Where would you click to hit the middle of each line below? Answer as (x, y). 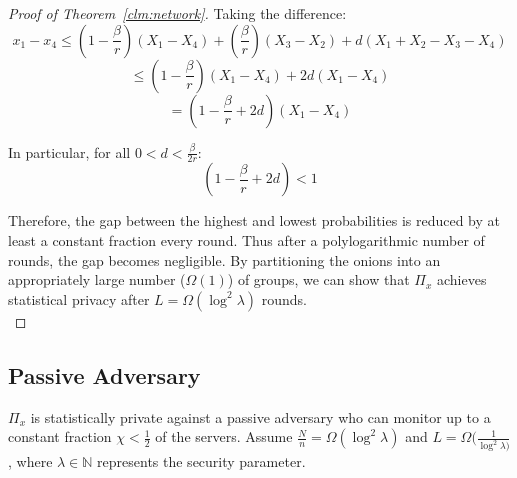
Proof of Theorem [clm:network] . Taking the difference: (177, 13)
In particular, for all (69, 151)
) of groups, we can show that (318, 279)
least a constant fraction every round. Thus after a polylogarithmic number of (246, 240)
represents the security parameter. (201, 461)
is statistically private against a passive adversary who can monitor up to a (260, 416)
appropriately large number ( (97, 279)
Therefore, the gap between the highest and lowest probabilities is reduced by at (254, 220)
